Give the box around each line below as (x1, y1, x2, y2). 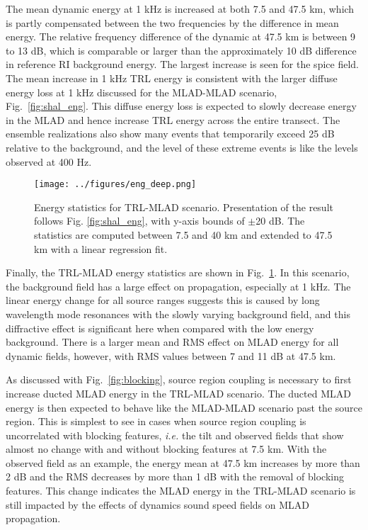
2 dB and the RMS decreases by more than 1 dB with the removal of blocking (6, 469, 344, 484)
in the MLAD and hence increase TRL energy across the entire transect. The (6, 112, 340, 127)
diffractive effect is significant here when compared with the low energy (6, 320, 314, 335)
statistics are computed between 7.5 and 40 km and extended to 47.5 (34, 227, 333, 242)
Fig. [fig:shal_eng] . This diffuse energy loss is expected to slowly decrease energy (6, 98, 357, 113)
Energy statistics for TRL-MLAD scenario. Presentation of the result (34, 199, 333, 214)
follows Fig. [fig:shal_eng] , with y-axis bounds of (34, 213, 245, 228)
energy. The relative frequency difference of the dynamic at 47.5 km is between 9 (6, 29, 356, 44)
